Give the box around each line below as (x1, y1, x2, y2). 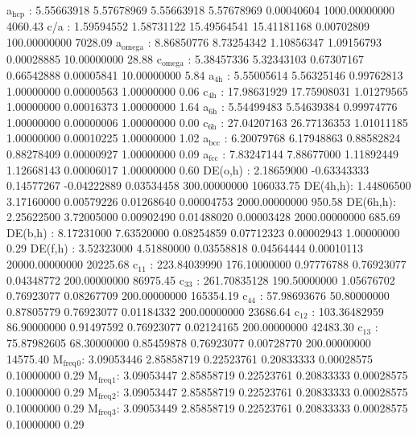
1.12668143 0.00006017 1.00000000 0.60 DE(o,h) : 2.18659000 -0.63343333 (6, 161, 370, 178)
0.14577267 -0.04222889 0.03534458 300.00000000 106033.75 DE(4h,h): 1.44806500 (6, 177, 411, 194)
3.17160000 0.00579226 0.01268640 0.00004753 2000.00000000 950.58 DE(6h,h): (6, 192, 396, 209)
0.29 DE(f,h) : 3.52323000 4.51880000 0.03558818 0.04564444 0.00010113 (6, 240, 363, 256)
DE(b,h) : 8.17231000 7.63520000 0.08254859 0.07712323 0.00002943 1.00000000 (6, 224, 400, 240)
